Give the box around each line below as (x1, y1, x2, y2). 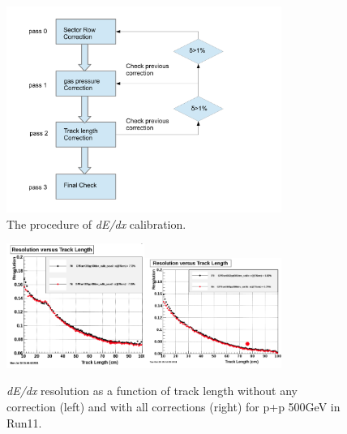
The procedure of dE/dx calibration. (6, 215, 186, 232)
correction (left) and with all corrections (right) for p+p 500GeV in (6, 397, 341, 415)
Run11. (6, 414, 42, 431)
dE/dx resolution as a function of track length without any (6, 382, 298, 399)
